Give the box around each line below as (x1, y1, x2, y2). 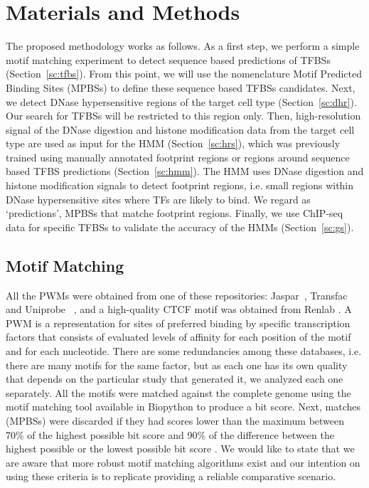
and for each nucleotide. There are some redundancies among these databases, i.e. (6, 344, 362, 359)
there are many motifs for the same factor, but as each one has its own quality (6, 357, 348, 372)
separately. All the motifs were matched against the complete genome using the (6, 385, 351, 400)
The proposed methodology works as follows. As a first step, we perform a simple (6, 38, 360, 53)
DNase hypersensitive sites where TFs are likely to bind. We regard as (6, 191, 311, 206)
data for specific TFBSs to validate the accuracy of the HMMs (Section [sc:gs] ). (6, 219, 354, 234)
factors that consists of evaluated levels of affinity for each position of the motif (6, 329, 351, 344)
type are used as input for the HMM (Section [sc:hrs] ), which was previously (6, 136, 341, 151)
